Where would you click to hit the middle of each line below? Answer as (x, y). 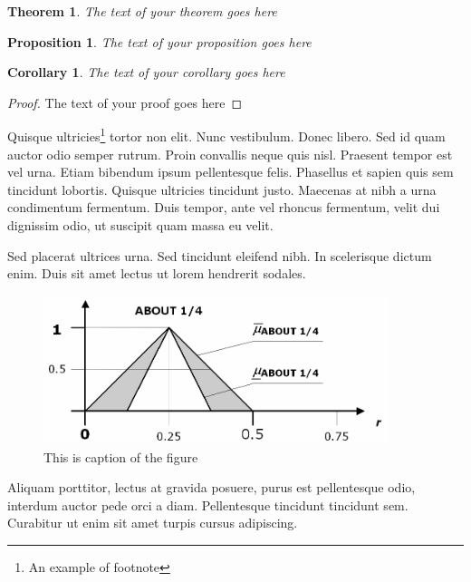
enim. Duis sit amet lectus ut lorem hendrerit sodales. (157, 273)
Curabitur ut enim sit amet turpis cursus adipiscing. (153, 523)
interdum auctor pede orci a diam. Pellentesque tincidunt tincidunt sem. (208, 504)
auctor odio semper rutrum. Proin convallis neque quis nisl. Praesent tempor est (230, 154)
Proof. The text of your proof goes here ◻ (125, 102)
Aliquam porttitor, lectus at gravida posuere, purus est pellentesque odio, (211, 487)
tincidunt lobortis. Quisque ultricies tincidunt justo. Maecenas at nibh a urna (222, 189)
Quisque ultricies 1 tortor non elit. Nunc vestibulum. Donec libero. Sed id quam (226, 135)
